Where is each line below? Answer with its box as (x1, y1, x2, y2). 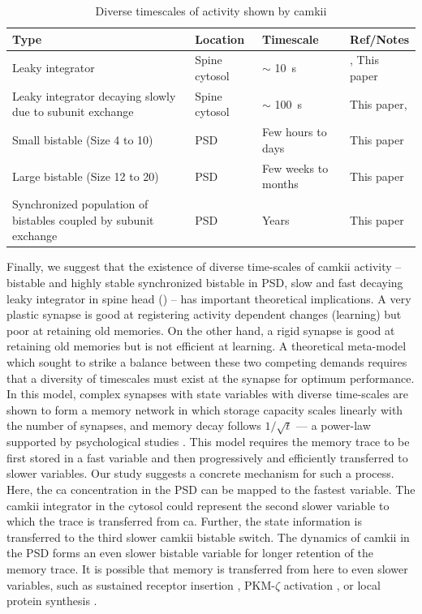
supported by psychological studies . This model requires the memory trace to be (6, 433, 410, 450)
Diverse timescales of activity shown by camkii (95, 2, 327, 19)
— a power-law (295, 417, 371, 434)
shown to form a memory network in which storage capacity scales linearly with (6, 401, 403, 418)
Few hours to (262, 123, 327, 140)
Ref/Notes (350, 30, 410, 47)
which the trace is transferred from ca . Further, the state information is (6, 513, 362, 530)
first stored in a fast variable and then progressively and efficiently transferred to (6, 449, 408, 466)
